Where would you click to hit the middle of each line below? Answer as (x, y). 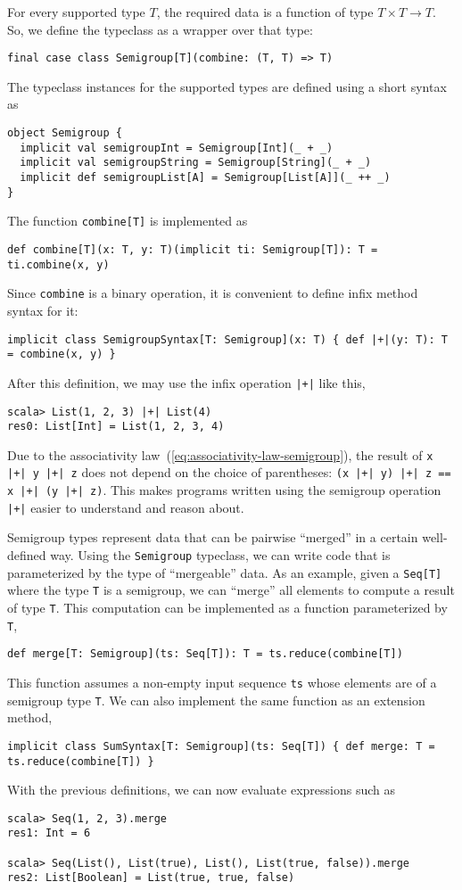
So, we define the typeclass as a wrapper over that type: (160, 29)
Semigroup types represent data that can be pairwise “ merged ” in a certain (213, 537)
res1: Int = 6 (49, 833)
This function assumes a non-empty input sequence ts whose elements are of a (222, 682)
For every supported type (76, 12)
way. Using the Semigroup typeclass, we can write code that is (220, 555)
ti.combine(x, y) (58, 264)
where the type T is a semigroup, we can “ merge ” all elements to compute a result (231, 590)
